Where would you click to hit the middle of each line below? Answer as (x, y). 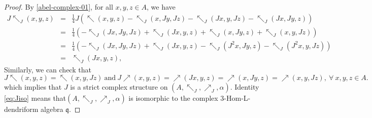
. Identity (245, 87)
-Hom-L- (237, 98)
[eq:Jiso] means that (35, 98)
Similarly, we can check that (48, 69)
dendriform (21, 109)
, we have (161, 7)
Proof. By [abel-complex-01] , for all (59, 7)
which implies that (33, 87)
